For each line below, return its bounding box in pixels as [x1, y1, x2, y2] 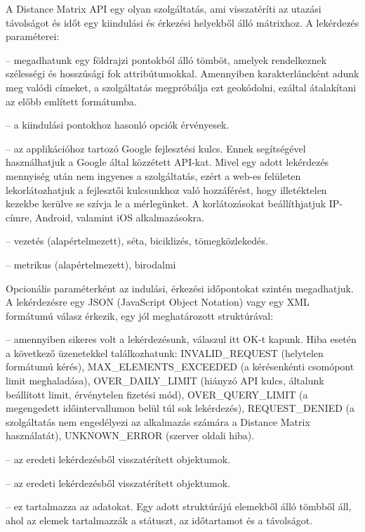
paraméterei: [6, 29, 60, 44]
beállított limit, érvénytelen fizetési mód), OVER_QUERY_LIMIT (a [6, 387, 308, 401]
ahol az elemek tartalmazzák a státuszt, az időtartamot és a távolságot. [6, 512, 313, 527]
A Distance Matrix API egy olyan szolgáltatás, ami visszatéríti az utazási [6, 1, 321, 15]
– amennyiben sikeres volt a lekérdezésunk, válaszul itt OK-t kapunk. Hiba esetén [6, 332, 357, 346]
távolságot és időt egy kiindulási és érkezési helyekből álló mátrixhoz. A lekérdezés [6, 15, 359, 30]
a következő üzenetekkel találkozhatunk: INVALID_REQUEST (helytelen [6, 345, 324, 360]
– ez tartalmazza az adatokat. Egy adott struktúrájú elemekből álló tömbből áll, [6, 499, 352, 514]
